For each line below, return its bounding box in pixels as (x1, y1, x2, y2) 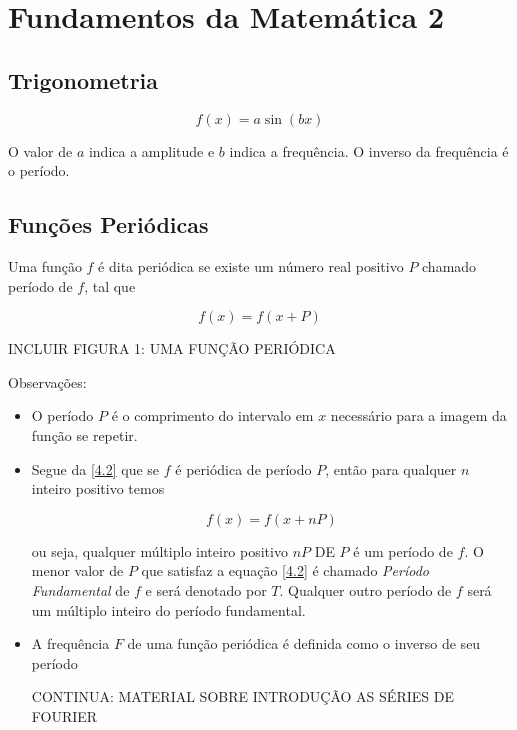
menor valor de (31, 560, 124, 581)
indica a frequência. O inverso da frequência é (229, 140, 509, 161)
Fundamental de (31, 579, 130, 600)
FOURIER (31, 705, 98, 726)
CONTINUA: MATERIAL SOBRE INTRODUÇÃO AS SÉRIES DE (31, 686, 454, 707)
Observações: (8, 371, 87, 392)
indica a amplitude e (88, 140, 215, 161)
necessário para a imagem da (330, 405, 507, 426)
